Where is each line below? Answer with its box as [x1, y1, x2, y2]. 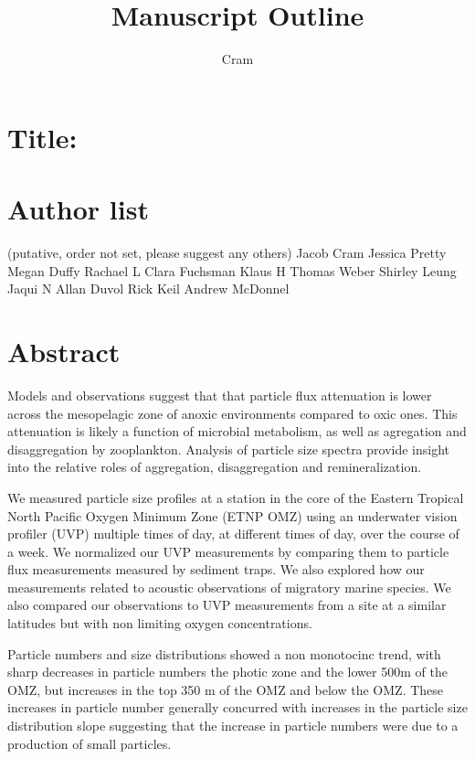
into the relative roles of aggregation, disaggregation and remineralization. [7, 457, 422, 476]
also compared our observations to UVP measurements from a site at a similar [7, 595, 447, 615]
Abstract [7, 333, 121, 369]
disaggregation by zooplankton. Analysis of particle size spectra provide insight [7, 439, 450, 458]
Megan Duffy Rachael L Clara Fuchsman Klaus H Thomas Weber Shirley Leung [7, 261, 457, 280]
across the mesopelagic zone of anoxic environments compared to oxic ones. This [7, 403, 458, 422]
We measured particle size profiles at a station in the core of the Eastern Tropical [7, 487, 464, 507]
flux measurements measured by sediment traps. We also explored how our [7, 560, 425, 579]
